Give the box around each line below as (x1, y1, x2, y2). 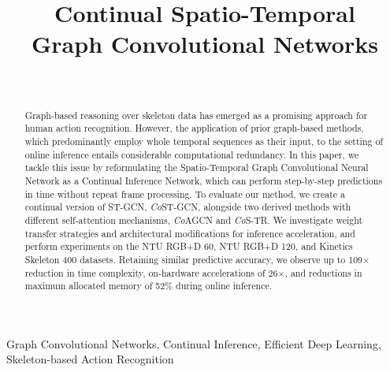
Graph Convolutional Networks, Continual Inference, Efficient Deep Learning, (6, 335, 381, 352)
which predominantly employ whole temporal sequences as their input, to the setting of (24, 135, 383, 148)
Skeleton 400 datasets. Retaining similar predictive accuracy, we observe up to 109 (24, 252, 363, 266)
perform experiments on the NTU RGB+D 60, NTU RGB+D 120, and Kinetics (24, 240, 353, 253)
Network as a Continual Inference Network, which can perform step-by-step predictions (24, 173, 383, 187)
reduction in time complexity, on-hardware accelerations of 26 (24, 266, 278, 279)
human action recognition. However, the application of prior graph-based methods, (24, 121, 364, 135)
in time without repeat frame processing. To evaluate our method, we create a (24, 187, 345, 200)
